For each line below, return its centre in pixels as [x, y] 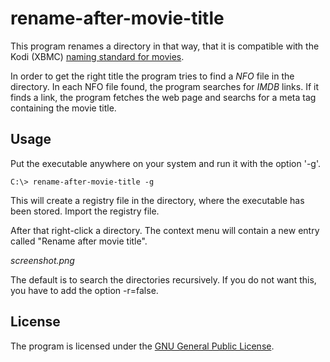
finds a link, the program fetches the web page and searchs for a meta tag [163, 97]
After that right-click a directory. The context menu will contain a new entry [165, 230]
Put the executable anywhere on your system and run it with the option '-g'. [166, 163]
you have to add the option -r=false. [84, 290]
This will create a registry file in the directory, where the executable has [157, 200]
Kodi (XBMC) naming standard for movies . [97, 56]
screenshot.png [42, 260]
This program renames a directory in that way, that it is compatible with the [165, 46]
